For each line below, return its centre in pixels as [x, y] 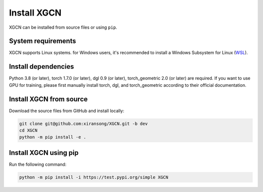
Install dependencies [41, 67]
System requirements [43, 41]
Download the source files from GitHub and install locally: [66, 111]
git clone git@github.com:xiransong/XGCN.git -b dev [84, 124]
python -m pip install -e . [53, 137]
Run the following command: [38, 164]
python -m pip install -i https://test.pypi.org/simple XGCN [94, 177]
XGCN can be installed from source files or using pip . [63, 27]
